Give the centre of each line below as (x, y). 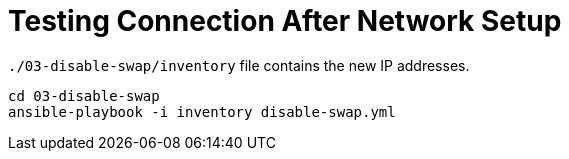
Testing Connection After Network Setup (285, 21)
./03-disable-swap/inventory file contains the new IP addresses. (239, 65)
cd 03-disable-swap (84, 95)
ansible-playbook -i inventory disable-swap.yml (202, 111)
